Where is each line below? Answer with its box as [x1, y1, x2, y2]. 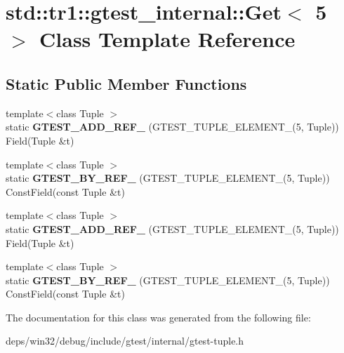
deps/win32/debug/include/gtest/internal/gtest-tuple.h [6, 333, 244, 348]
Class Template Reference [39, 25, 296, 53]
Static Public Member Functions [6, 72, 247, 94]
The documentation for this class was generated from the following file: [6, 309, 311, 324]
